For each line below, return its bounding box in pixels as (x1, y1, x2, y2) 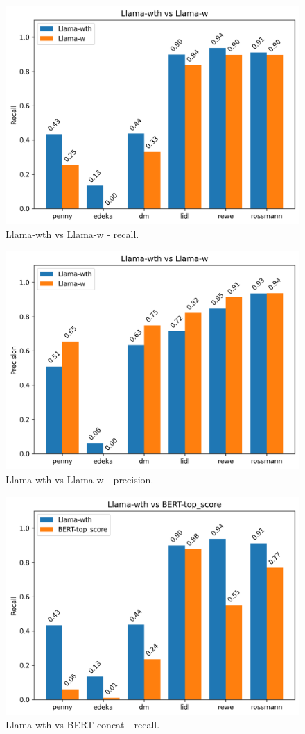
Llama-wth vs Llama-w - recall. (6, 226, 139, 241)
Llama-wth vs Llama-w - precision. (6, 472, 154, 486)
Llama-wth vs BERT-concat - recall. (6, 717, 160, 732)
